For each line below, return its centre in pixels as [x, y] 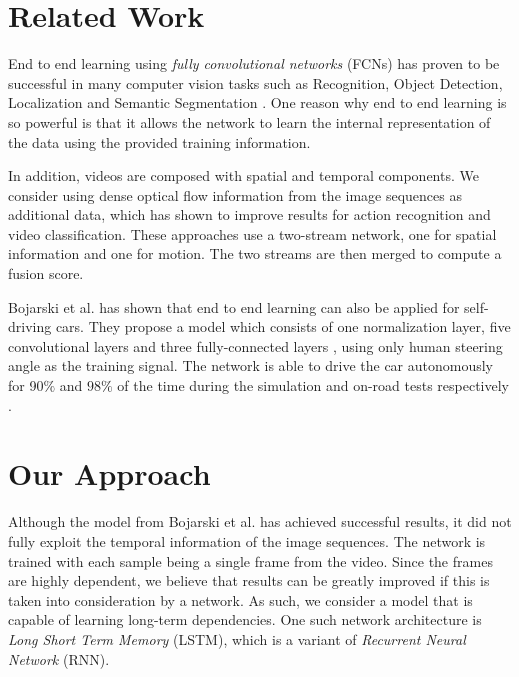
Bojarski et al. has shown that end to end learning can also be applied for [234, 306]
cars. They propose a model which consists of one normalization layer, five [283, 326]
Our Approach [109, 473]
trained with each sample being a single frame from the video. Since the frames [250, 560]
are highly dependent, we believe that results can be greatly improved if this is [249, 580]
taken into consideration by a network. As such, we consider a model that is [240, 599]
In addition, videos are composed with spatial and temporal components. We [243, 175]
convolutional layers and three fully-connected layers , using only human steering [255, 345]
